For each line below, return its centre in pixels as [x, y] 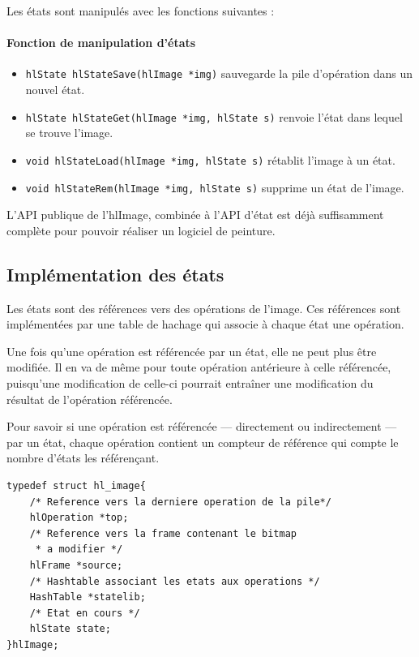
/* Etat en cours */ [85, 613]
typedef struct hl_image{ [76, 485]
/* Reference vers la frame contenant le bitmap [163, 533]
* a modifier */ [79, 550]
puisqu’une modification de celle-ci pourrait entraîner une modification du [190, 382]
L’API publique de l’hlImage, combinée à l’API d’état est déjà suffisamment [195, 215]
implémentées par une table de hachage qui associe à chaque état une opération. [205, 324]
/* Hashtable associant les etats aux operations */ [175, 581]
